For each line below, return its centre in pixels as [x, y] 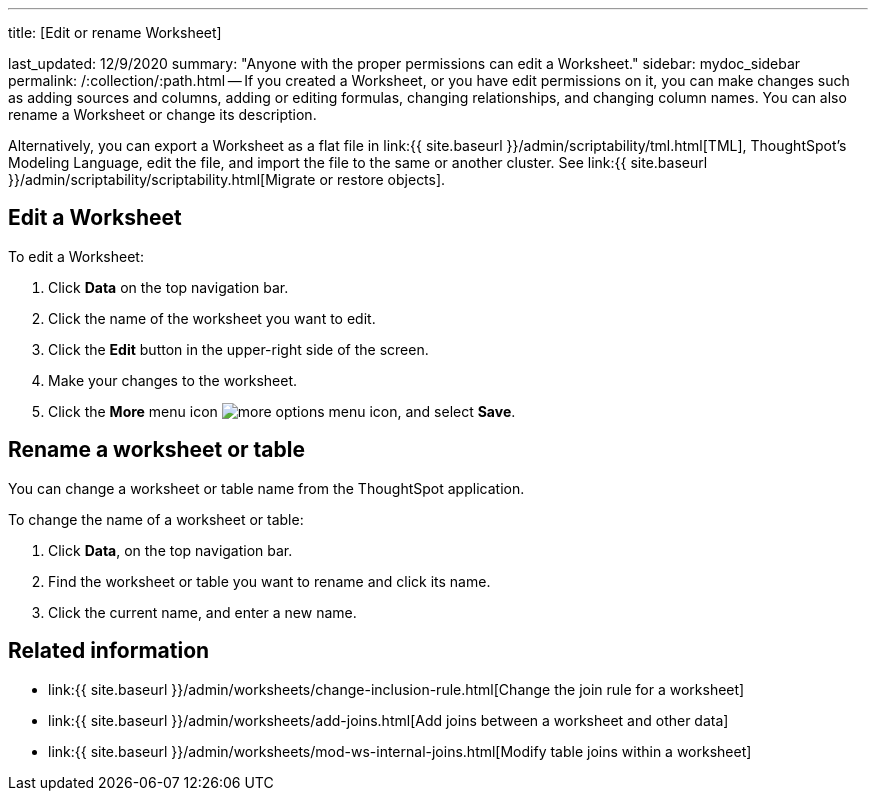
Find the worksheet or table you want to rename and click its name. [269, 581]
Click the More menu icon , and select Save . [282, 411]
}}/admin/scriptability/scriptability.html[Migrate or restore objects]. [227, 179]
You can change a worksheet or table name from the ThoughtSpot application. [266, 488]
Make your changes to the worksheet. [173, 380]
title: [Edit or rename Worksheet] [115, 32]
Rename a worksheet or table [156, 450]
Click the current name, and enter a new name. [202, 612]
